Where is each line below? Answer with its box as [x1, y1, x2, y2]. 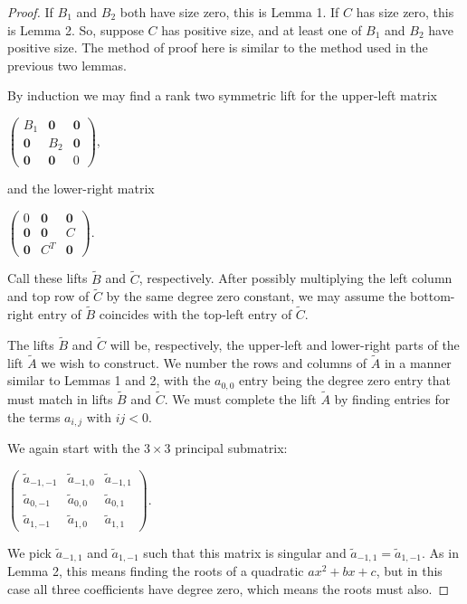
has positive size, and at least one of [161, 20, 362, 39]
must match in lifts [7, 390, 113, 409]
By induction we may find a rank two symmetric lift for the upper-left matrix [7, 86, 437, 105]
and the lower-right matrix [7, 179, 155, 198]
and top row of [7, 287, 90, 306]
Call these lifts [7, 269, 88, 288]
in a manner [384, 353, 452, 372]
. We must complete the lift [164, 390, 317, 409]
